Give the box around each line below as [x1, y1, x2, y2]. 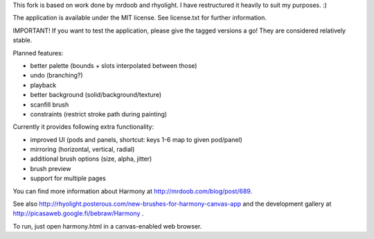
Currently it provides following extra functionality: [12, 123, 154, 131]
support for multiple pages [30, 174, 107, 183]
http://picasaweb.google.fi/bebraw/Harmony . [12, 209, 144, 218]
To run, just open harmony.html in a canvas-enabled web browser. [12, 222, 202, 230]
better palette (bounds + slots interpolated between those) [30, 61, 197, 69]
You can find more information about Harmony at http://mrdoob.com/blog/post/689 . [12, 187, 253, 195]
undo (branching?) [30, 71, 83, 80]
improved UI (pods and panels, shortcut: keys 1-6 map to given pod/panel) [30, 135, 242, 143]
